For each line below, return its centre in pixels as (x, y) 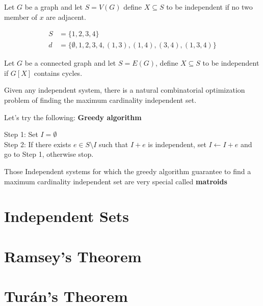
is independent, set (177, 144)
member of (21, 17)
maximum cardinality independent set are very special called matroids (116, 181)
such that (113, 144)
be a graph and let (54, 7)
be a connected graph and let (70, 63)
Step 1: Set (21, 134)
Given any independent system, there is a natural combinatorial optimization (125, 90)
